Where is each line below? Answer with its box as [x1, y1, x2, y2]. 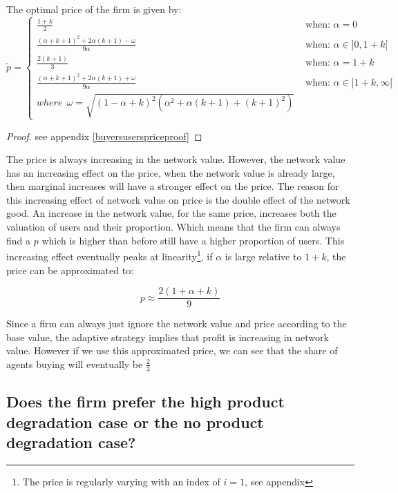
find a [6, 233, 31, 247]
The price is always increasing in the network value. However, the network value [6, 152, 345, 166]
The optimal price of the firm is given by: [6, 2, 182, 16]
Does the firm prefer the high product [6, 391, 285, 412]
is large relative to [225, 249, 302, 263]
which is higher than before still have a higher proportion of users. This [41, 233, 345, 247]
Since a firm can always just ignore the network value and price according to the [6, 316, 347, 331]
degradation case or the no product [6, 411, 264, 432]
